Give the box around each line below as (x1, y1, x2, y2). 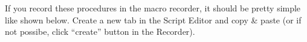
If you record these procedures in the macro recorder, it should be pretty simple (5, 2, 301, 14)
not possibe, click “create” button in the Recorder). (5, 25, 195, 38)
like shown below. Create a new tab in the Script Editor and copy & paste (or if (5, 13, 302, 26)
